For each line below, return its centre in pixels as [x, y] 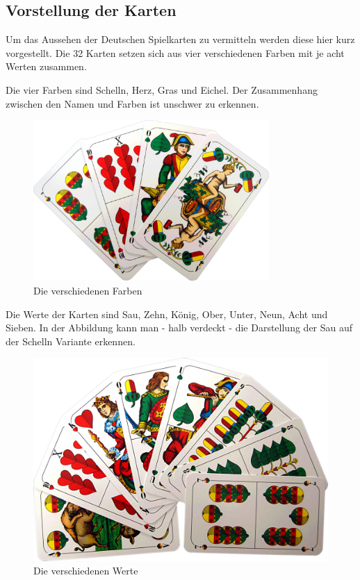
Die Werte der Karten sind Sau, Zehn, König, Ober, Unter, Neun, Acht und [167, 314]
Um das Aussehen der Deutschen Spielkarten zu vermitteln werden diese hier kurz [180, 39]
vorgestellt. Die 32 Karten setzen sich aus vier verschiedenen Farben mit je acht [175, 52]
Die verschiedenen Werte [86, 571]
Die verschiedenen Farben [88, 290]
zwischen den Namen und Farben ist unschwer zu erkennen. [132, 103]
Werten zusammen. [46, 66]
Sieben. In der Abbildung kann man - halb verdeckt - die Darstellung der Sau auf [179, 328]
